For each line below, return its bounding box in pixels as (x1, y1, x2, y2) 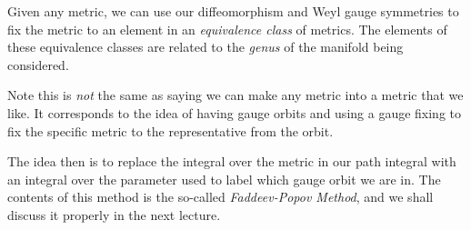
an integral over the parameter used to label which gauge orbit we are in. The (7, 169, 441, 188)
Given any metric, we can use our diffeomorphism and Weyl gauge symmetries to (7, 2, 459, 20)
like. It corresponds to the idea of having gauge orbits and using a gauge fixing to (7, 103, 461, 122)
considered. (7, 55, 69, 74)
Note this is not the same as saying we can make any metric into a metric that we (7, 85, 464, 105)
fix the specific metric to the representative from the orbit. (7, 121, 334, 140)
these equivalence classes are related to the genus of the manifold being (7, 37, 404, 56)
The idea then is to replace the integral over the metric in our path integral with (7, 152, 456, 171)
